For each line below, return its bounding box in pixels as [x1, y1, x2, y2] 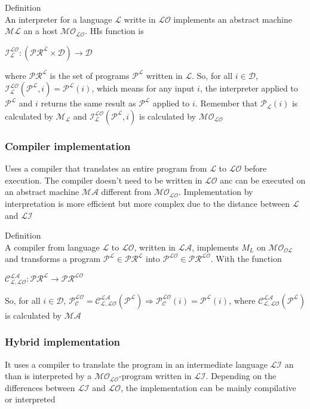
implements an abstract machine [173, 13, 292, 25]
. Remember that [195, 97, 258, 109]
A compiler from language [5, 240, 100, 253]
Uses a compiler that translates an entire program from [5, 162, 207, 175]
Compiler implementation [5, 138, 131, 153]
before [244, 162, 267, 175]
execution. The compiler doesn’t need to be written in [5, 173, 202, 186]
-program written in [118, 370, 192, 382]
